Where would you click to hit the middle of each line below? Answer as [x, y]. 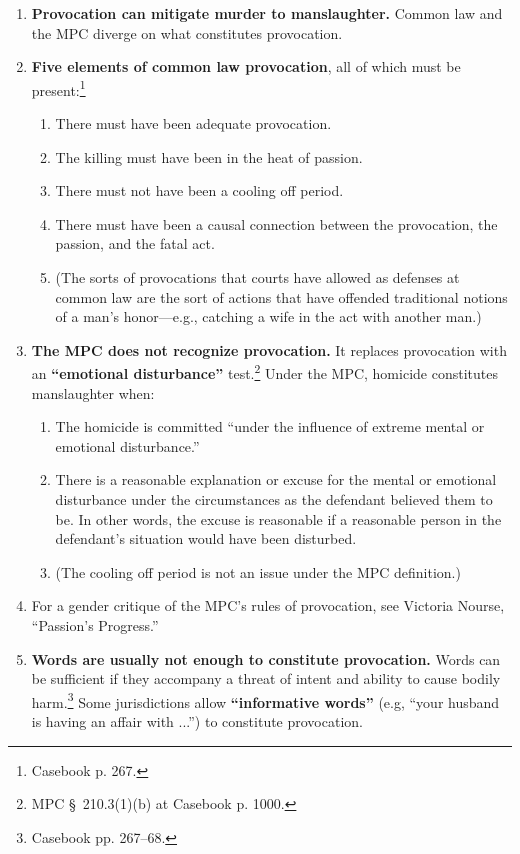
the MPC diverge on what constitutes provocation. [187, 32]
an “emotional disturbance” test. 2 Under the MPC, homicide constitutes [264, 372]
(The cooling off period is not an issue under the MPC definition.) [258, 571]
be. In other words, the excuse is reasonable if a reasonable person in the [278, 518]
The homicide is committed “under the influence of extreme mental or [270, 426]
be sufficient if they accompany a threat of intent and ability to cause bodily [266, 678]
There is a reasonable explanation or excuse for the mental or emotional [276, 479]
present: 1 [58, 88]
